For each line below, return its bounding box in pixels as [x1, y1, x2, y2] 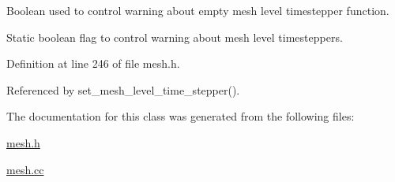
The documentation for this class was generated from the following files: [6, 108, 355, 124]
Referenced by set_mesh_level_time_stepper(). [6, 81, 240, 98]
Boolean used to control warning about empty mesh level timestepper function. [6, 2, 389, 18]
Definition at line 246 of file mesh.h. [6, 55, 180, 72]
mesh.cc [6, 161, 44, 177]
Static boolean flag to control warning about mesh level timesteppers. [6, 28, 343, 45]
